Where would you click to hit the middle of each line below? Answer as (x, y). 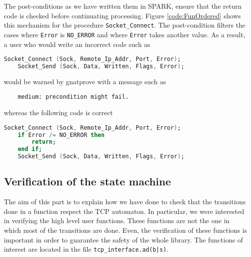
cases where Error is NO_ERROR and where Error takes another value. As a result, (125, 34)
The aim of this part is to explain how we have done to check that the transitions (125, 202)
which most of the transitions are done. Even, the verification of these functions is (125, 230)
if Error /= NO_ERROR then (61, 135)
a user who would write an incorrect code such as (77, 44)
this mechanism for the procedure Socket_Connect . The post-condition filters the (125, 25)
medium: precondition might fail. (73, 97)
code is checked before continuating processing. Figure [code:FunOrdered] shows (123, 15)
